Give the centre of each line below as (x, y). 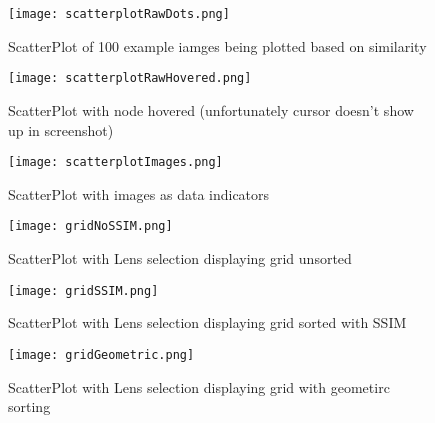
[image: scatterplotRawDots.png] (119, 14)
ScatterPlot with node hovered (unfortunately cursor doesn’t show (211, 109)
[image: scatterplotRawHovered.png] (130, 78)
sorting (29, 406)
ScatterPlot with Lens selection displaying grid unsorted (180, 258)
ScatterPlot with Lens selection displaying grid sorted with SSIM (207, 322)
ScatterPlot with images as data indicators (139, 193)
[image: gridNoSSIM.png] (90, 226)
